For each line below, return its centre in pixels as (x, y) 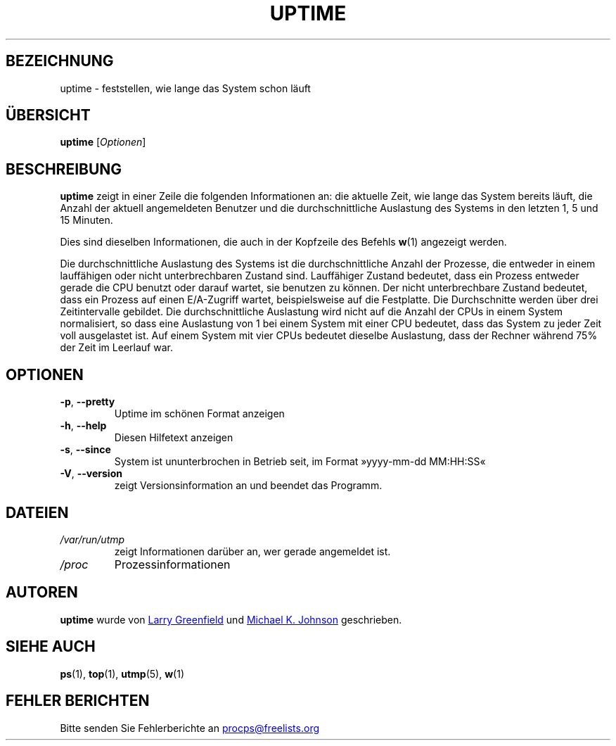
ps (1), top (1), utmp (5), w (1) (122, 674)
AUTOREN (42, 593)
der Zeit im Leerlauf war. (116, 348)
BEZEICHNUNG (60, 61)
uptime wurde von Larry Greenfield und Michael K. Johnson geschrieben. (231, 619)
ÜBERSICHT (48, 115)
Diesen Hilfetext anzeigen (174, 438)
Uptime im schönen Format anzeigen (199, 414)
